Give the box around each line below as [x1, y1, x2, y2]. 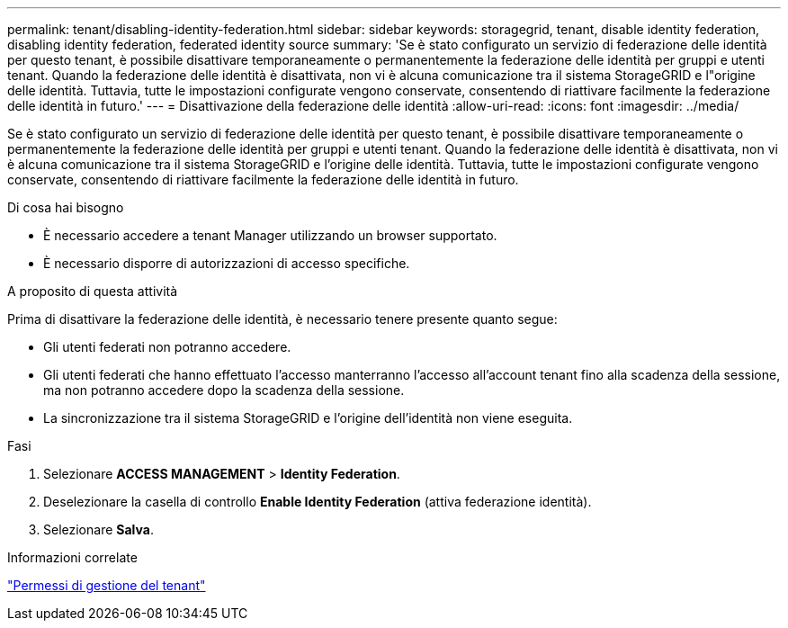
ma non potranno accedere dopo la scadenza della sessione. [43, 382, 405, 398]
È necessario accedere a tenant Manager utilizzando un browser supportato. [43, 228, 497, 243]
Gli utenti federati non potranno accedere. [43, 339, 291, 354]
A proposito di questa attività [7, 283, 178, 299]
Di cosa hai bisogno [7, 200, 124, 215]
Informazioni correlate [7, 550, 138, 565]
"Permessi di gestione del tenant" [7, 578, 206, 593]
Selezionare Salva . [43, 522, 154, 537]
